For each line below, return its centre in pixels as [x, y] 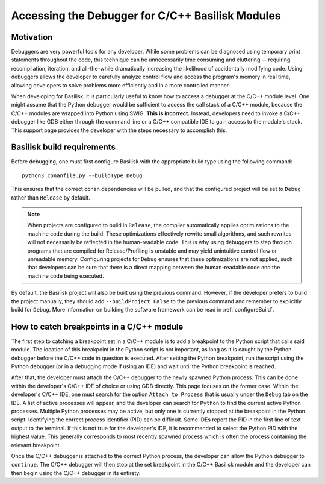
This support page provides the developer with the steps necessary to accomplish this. [119, 130]
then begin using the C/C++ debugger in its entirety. [76, 473]
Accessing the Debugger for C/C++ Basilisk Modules [146, 16]
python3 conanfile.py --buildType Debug [82, 175]
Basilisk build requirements [63, 147]
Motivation [32, 37]
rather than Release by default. [51, 197]
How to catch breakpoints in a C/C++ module [97, 326]
